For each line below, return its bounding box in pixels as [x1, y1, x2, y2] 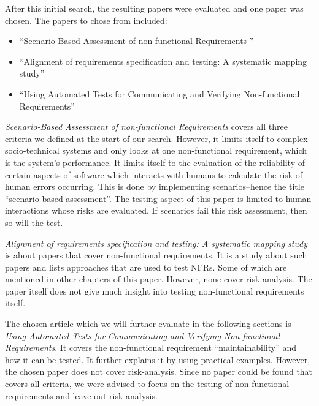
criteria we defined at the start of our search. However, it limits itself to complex [5, 132, 308, 145]
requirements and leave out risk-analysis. [5, 389, 158, 402]
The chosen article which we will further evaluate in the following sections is [5, 317, 291, 330]
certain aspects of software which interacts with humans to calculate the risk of [5, 168, 303, 181]
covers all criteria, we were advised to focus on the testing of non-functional [5, 377, 290, 390]
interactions [5, 204, 49, 217]
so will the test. [5, 216, 63, 228]
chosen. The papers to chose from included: [5, 13, 167, 26]
